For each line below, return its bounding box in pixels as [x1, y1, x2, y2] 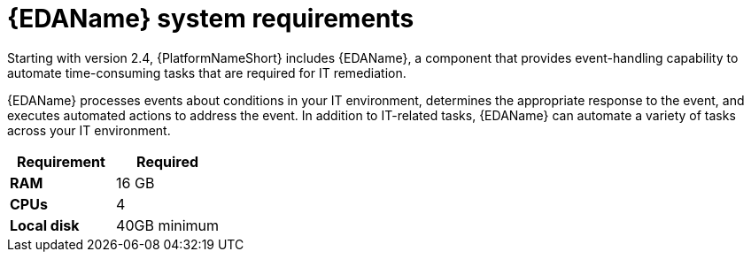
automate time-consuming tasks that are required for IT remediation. [7, 65, 406, 80]
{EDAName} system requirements [7, 4, 414, 34]
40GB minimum [116, 216, 220, 234]
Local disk [10, 216, 80, 234]
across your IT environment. [7, 122, 171, 138]
